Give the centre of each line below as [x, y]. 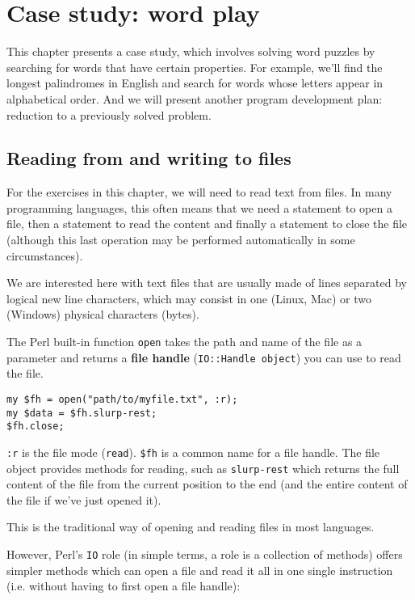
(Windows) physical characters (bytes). [103, 314]
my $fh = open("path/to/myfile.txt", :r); [122, 399]
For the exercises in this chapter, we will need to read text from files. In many [199, 192]
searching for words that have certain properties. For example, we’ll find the [195, 67]
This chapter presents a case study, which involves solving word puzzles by [191, 51]
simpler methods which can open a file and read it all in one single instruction [200, 570]
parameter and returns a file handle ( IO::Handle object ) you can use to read [204, 357]
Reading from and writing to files [149, 158]
